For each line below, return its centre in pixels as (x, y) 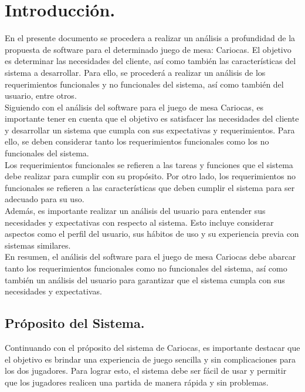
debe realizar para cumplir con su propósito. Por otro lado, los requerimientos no (150, 176)
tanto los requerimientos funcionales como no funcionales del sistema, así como (146, 268)
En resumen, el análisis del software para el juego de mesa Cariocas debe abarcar (150, 257)
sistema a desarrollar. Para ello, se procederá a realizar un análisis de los (135, 72)
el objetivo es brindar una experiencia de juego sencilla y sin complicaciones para (150, 359)
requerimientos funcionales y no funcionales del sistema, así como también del (144, 84)
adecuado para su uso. (45, 199)
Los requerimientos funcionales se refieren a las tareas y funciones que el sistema (149, 164)
